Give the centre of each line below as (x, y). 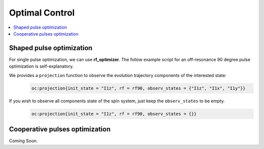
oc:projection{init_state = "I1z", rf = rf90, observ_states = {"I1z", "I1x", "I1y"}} (139, 88)
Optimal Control (42, 13)
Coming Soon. (23, 141)
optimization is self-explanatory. (41, 66)
